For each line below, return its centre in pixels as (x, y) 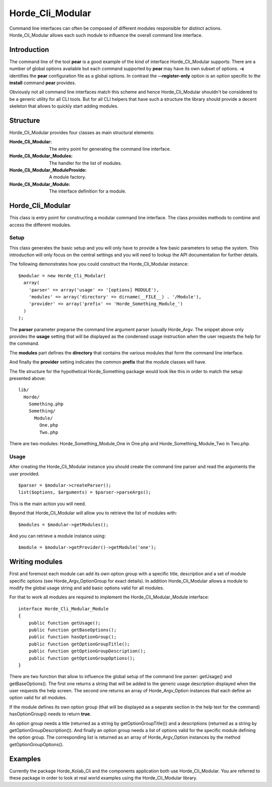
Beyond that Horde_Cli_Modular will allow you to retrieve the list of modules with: (93, 513)
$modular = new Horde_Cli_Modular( (62, 276)
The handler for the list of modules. (86, 163)
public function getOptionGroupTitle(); (79, 644)
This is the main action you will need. (48, 504)
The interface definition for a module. (88, 191)
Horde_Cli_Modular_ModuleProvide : (48, 170)
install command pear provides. (43, 83)
